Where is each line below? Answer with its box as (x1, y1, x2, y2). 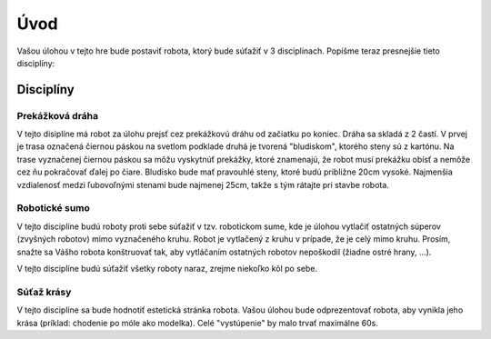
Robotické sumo (16, 202, 91, 214)
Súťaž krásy (16, 285, 72, 298)
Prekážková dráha (16, 109, 99, 122)
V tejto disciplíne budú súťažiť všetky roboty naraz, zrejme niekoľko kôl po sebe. (16, 263, 318, 274)
